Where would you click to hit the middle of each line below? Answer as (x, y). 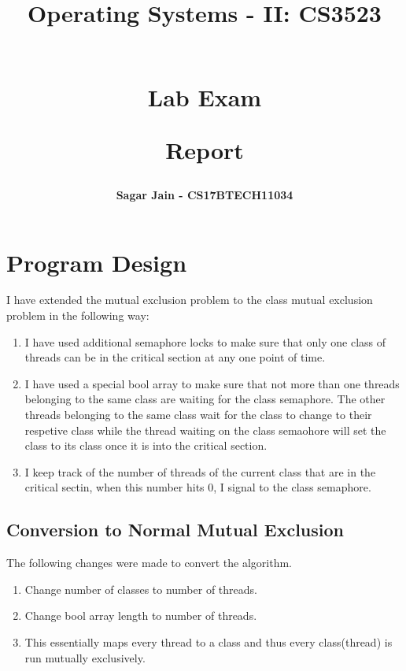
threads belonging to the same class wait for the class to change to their (198, 415)
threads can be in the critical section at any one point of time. (175, 357)
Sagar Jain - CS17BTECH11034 (205, 194)
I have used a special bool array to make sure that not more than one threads (212, 383)
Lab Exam (205, 96)
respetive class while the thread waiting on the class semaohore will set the (205, 430)
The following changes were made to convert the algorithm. (149, 563)
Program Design (97, 262)
